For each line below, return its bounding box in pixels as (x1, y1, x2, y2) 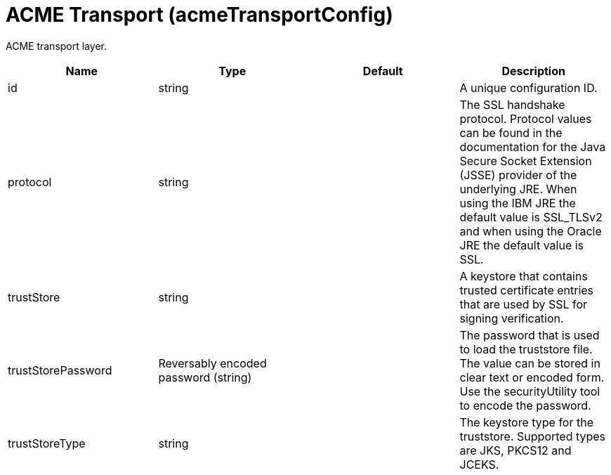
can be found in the (459, 125, 563, 140)
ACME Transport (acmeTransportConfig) (6, 3, 393, 27)
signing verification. (459, 311, 564, 325)
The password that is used (459, 327, 600, 342)
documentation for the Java (459, 139, 606, 154)
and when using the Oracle (459, 223, 602, 238)
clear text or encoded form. (459, 370, 605, 384)
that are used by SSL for (459, 297, 588, 311)
